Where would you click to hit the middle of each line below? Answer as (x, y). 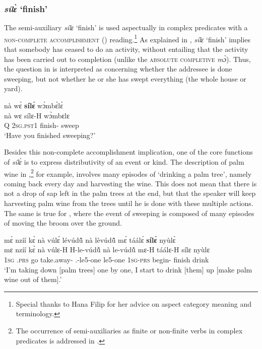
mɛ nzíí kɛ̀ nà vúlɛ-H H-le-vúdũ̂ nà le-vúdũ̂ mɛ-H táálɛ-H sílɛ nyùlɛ (107, 250)
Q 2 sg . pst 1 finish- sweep (42, 125)
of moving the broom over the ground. (63, 223)
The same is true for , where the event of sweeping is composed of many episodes (129, 213)
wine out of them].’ (33, 279)
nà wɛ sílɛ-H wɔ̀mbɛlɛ (37, 115)
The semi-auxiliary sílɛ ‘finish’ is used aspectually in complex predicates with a (126, 27)
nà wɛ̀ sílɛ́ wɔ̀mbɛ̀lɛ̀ (34, 106)
